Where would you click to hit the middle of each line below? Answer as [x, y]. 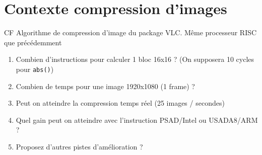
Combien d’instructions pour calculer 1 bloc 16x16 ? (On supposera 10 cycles [135, 59]
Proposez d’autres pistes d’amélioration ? [79, 146]
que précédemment [33, 42]
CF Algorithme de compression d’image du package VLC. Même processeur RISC [130, 32]
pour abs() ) [35, 69]
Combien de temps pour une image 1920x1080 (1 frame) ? [105, 86]
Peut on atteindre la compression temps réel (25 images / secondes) [120, 103]
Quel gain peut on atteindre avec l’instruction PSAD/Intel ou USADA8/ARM [137, 120]
